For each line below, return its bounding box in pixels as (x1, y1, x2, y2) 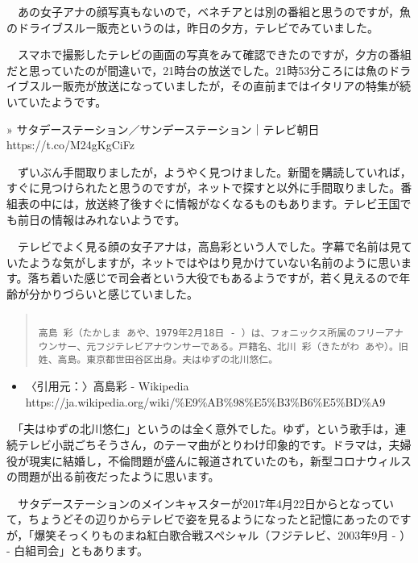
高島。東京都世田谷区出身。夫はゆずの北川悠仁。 (57, 354, 279, 366)
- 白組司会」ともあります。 (6, 542, 148, 559)
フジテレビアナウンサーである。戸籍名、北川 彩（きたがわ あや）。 (96, 340, 399, 352)
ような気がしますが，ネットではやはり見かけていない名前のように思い (28, 253, 401, 270)
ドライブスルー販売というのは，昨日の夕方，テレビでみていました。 (17, 19, 379, 35)
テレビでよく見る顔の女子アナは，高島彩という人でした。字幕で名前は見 (17, 238, 401, 255)
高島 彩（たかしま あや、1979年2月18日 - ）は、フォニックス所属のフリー (38, 327, 385, 340)
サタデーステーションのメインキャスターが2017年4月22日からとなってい (17, 494, 394, 511)
